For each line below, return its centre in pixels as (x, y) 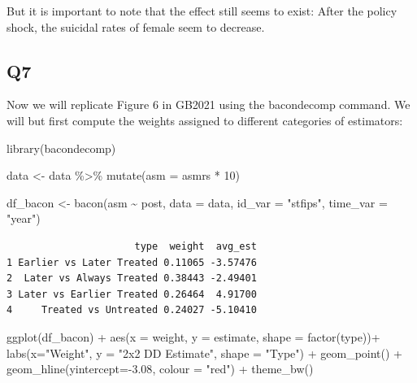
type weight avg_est (195, 246)
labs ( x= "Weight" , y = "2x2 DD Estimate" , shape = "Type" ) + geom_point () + (205, 353)
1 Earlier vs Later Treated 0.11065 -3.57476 (132, 262)
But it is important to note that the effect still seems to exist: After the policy (202, 11)
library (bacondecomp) (61, 148)
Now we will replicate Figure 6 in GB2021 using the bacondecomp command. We (208, 104)
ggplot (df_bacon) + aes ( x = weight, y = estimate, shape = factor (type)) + (193, 336)
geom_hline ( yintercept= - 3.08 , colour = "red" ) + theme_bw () (160, 369)
